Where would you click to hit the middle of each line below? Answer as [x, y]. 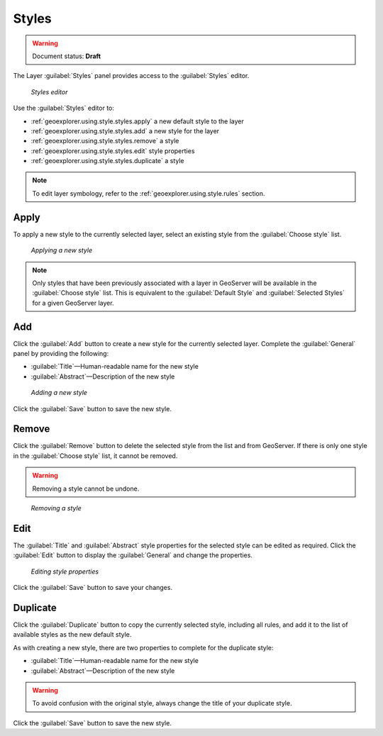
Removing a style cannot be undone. [86, 489]
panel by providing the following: [61, 353]
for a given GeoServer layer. [73, 303]
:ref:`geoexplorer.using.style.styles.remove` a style [105, 141]
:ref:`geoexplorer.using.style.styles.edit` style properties [113, 151]
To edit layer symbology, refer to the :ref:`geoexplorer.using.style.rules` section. [149, 193]
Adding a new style [59, 393]
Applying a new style [61, 250]
